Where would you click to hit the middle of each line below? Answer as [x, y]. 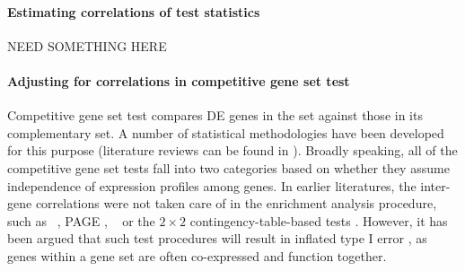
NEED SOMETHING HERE [87, 45]
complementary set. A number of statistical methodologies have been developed [226, 132]
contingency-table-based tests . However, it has [319, 220]
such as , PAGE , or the [81, 220]
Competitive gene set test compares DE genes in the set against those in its [215, 115]
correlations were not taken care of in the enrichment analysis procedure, [236, 203]
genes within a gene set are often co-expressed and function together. [197, 255]
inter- [435, 185]
